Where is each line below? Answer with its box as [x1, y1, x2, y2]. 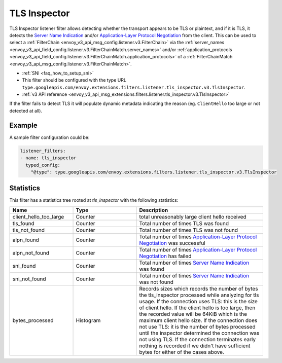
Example [9, 121, 38, 129]
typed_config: [25, 162, 61, 168]
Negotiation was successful [139, 239, 205, 246]
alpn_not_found [12, 249, 50, 256]
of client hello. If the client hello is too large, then [139, 304, 256, 311]
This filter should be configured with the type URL [22, 77, 127, 83]
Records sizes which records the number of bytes [139, 285, 258, 292]
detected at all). [9, 107, 43, 114]
